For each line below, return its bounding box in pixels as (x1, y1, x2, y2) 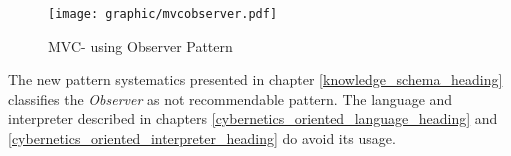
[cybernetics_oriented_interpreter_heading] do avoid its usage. (8, 128, 396, 149)
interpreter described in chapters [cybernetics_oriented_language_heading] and (8, 108, 498, 129)
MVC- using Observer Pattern (48, 35, 233, 56)
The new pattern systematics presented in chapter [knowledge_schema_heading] (8, 69, 503, 90)
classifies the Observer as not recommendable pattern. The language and (8, 88, 453, 109)
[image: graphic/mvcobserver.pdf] (48, 7, 278, 21)
